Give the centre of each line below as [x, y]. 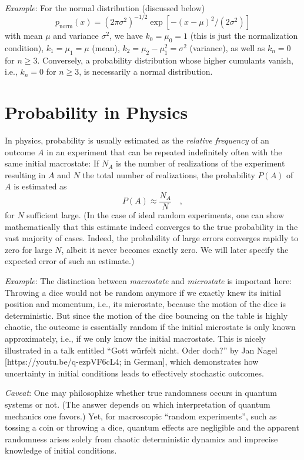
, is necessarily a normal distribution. [146, 71]
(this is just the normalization [244, 36]
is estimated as [40, 186]
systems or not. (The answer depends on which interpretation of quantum [138, 404]
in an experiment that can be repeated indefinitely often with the [164, 151]
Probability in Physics [96, 112]
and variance [76, 36]
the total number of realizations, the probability [169, 174]
